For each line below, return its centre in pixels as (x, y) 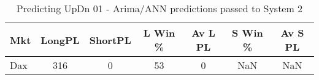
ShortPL (110, 40)
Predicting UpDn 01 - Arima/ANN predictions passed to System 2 (159, 8)
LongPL (60, 40)
